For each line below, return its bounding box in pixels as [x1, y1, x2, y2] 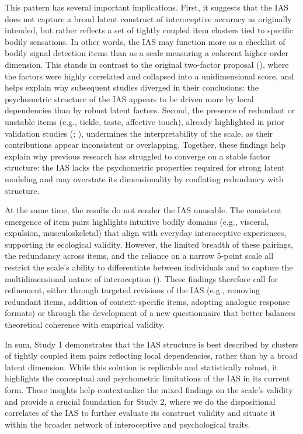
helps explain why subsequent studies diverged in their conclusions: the [5, 81, 259, 93]
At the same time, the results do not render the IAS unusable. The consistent [5, 204, 282, 216]
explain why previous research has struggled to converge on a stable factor [5, 150, 271, 162]
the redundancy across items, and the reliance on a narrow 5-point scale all [5, 249, 274, 262]
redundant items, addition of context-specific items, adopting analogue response [5, 295, 290, 307]
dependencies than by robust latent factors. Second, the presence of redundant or [5, 104, 295, 116]
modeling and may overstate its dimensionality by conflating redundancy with [5, 172, 284, 185]
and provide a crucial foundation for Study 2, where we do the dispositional [5, 395, 276, 407]
